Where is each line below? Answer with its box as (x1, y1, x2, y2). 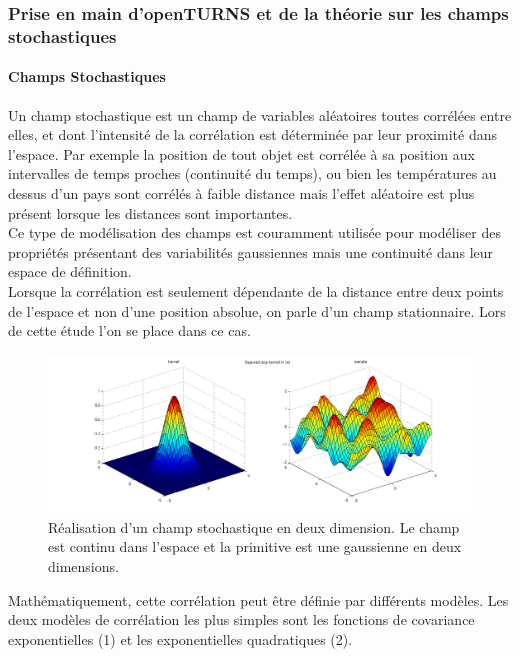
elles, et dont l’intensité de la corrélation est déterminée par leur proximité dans (8, 124, 497, 145)
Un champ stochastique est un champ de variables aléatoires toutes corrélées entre (8, 104, 512, 125)
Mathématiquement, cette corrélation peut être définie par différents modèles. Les (8, 589, 509, 610)
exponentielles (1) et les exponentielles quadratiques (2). (8, 628, 353, 649)
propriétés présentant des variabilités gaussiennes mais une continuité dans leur (8, 241, 494, 262)
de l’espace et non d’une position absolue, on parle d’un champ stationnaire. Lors (8, 300, 506, 321)
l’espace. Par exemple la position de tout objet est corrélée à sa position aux (8, 143, 475, 164)
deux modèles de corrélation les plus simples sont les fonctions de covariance (8, 609, 475, 630)
